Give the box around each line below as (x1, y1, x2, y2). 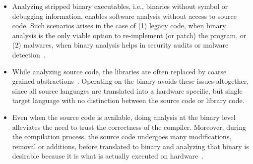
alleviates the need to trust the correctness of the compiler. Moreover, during (12, 121, 246, 132)
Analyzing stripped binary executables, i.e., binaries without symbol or (12, 1, 228, 11)
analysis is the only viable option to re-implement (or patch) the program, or (12, 30, 247, 40)
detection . (12, 49, 46, 59)
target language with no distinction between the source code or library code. (12, 95, 245, 106)
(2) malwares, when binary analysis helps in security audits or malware (12, 40, 229, 50)
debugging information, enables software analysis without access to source (12, 10, 237, 21)
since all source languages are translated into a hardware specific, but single (12, 85, 243, 96)
